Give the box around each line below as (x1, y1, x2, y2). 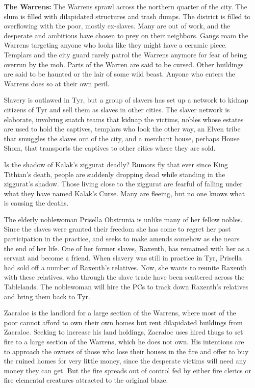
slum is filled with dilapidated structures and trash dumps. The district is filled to (4, 11, 251, 21)
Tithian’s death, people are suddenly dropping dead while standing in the (4, 169, 225, 179)
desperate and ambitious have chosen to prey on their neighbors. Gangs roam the (4, 30, 249, 40)
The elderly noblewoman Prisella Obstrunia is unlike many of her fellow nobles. (4, 214, 243, 224)
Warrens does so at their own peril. (4, 78, 110, 88)
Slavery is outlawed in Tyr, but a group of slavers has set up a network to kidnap (4, 95, 249, 105)
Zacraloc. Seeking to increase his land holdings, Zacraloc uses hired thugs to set (4, 327, 243, 337)
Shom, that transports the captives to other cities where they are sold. (4, 143, 216, 153)
